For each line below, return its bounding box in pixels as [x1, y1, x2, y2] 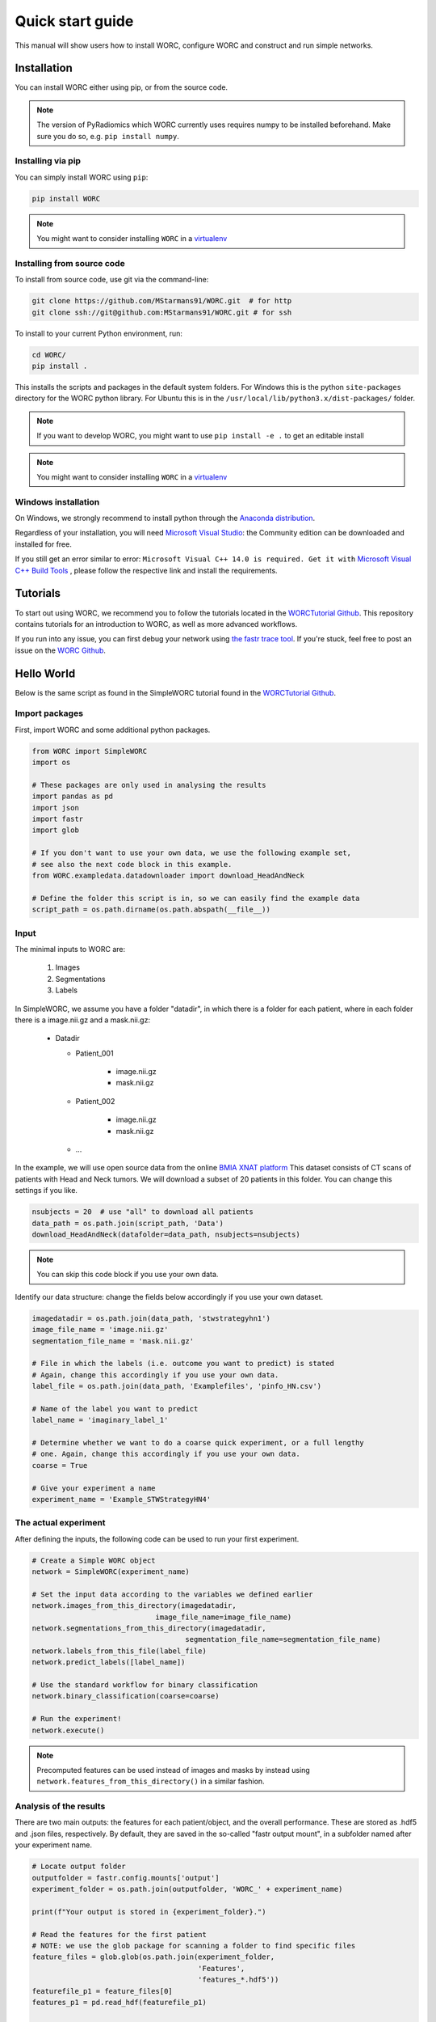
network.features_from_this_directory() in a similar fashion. [36, 1776, 266, 1787]
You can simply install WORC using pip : [15, 172, 149, 182]
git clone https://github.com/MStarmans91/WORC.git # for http [31, 296, 292, 306]
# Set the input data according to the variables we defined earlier [31, 1589, 313, 1599]
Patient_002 [75, 1096, 115, 1106]
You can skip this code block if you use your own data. [36, 1270, 219, 1280]
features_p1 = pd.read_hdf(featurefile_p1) [31, 1998, 208, 2007]
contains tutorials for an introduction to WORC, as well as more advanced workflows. [15, 619, 298, 628]
